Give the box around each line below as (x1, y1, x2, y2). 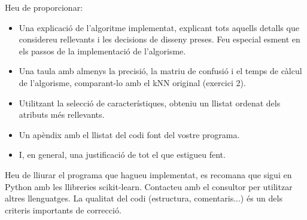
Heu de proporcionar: (5, 1, 83, 13)
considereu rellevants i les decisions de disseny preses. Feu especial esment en (19, 33, 300, 45)
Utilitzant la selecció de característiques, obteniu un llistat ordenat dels (19, 96, 281, 109)
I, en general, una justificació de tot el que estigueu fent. (19, 148, 226, 161)
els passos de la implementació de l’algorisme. (19, 44, 186, 57)
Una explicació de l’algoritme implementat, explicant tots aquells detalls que (19, 21, 299, 33)
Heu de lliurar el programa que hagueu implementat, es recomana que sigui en (5, 168, 292, 181)
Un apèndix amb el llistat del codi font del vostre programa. (19, 128, 240, 140)
